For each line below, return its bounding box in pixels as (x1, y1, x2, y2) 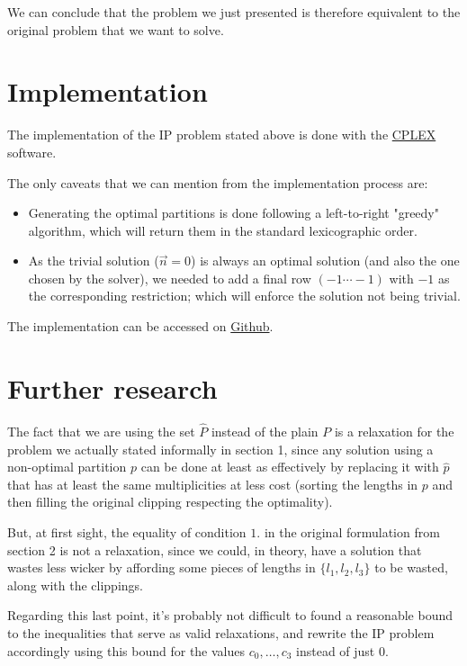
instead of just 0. (296, 641, 389, 660)
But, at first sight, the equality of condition (7, 522, 247, 541)
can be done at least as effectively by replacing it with (140, 457, 439, 476)
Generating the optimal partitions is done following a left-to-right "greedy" (28, 203, 439, 222)
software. (7, 142, 57, 161)
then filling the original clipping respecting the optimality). (7, 492, 333, 511)
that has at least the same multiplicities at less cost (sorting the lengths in (7, 474, 418, 493)
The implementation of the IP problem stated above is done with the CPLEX (7, 125, 436, 144)
